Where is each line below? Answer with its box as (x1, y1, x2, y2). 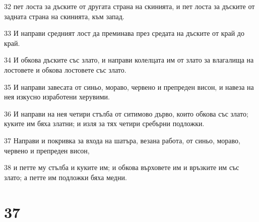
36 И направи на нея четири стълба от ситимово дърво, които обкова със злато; (4, 108, 248, 119)
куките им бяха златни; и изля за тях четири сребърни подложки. (4, 118, 205, 129)
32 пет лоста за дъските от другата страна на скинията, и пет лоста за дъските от (4, 1, 255, 11)
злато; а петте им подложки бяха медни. (4, 172, 127, 182)
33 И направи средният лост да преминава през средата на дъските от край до (4, 28, 244, 38)
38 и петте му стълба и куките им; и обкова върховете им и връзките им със (4, 162, 239, 173)
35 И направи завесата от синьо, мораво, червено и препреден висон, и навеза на (4, 81, 254, 92)
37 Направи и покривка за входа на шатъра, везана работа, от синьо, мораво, (4, 135, 240, 145)
